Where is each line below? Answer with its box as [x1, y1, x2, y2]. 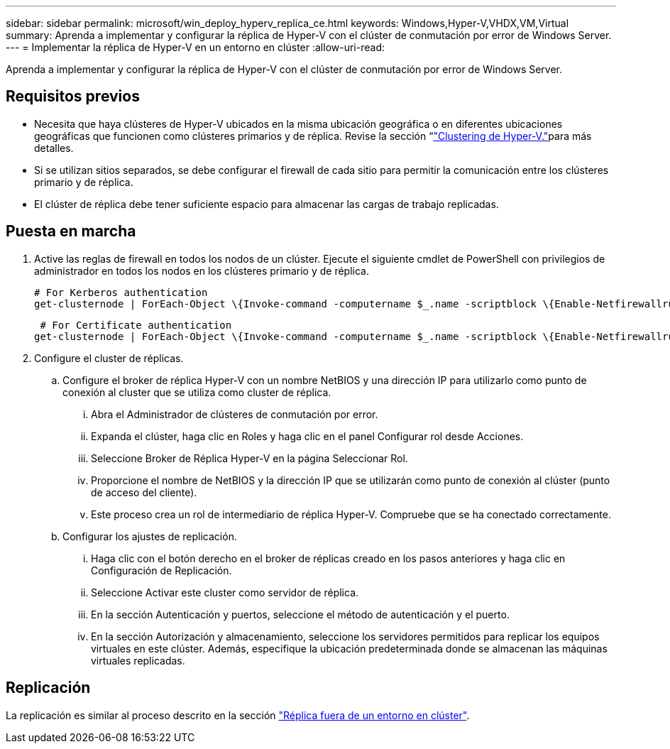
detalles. [34, 141, 74, 154]
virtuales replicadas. [91, 654, 185, 667]
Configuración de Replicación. [91, 564, 232, 576]
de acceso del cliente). [91, 486, 197, 498]
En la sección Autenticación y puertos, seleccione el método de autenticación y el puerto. [91, 608, 510, 620]
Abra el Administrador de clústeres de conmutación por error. [91, 408, 378, 420]
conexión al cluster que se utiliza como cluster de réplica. [62, 386, 331, 398]
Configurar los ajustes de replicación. [62, 530, 237, 542]
